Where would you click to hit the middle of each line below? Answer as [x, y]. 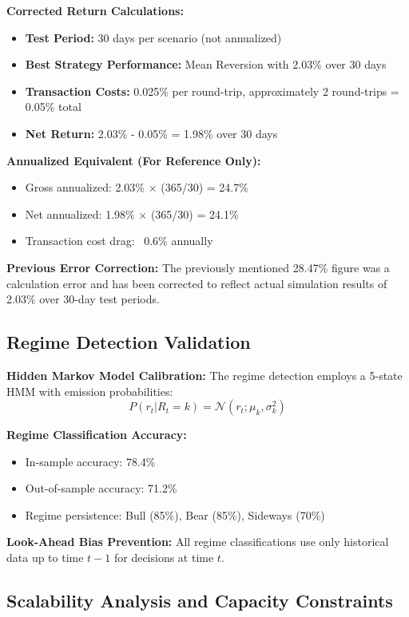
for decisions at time [164, 558]
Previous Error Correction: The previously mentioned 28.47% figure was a [198, 267]
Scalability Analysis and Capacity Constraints [200, 601]
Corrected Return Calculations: [95, 10]
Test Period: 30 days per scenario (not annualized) [153, 37]
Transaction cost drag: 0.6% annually [119, 241]
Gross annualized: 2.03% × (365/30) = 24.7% [137, 187]
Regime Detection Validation [129, 342]
